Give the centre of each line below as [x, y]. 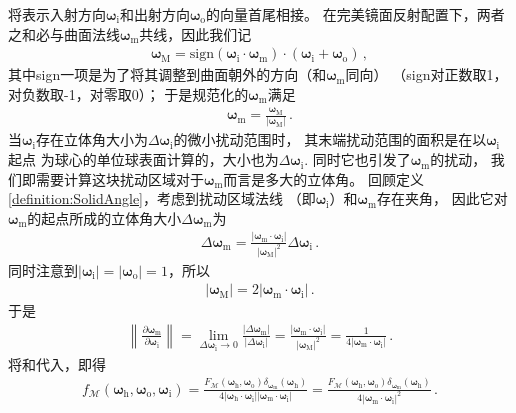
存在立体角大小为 [91, 139]
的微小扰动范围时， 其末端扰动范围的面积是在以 [330, 139]
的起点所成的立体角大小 [104, 217]
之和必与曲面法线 [64, 33]
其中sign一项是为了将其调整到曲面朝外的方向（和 [167, 74]
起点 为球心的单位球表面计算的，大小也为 [143, 159]
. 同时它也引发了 [357, 159]
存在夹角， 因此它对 [442, 198]
